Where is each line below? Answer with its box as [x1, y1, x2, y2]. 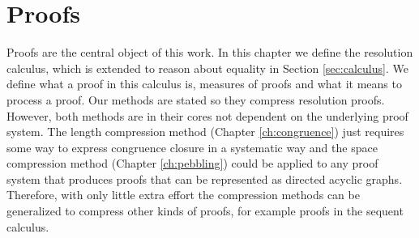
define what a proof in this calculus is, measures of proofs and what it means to [6, 75, 402, 92]
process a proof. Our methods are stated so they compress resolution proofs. [6, 91, 385, 108]
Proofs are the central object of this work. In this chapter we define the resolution [6, 44, 413, 61]
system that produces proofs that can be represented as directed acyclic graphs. [6, 170, 403, 187]
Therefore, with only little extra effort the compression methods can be [6, 186, 360, 203]
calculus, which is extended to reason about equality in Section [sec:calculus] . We [6, 59, 408, 76]
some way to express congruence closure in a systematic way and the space [6, 138, 378, 155]
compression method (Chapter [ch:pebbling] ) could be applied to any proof [6, 155, 378, 172]
